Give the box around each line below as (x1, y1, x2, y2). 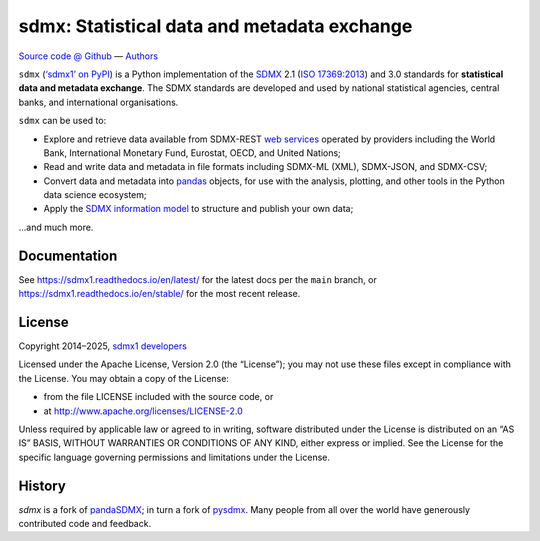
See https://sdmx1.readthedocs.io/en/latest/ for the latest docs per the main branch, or (18, 273, 377, 285)
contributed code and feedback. (18, 518, 152, 530)
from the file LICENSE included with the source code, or (43, 391, 274, 403)
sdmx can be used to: (18, 115, 107, 127)
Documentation (18, 247, 118, 264)
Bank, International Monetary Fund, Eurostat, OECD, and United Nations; (43, 146, 342, 159)
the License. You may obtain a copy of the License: (18, 372, 230, 384)
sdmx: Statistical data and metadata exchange (18, 15, 413, 37)
